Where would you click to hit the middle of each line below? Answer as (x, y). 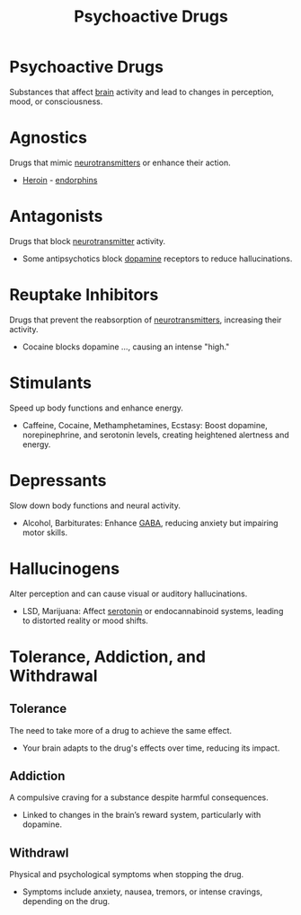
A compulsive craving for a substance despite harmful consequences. (139, 797)
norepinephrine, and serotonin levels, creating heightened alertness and (155, 435)
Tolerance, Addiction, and (108, 656)
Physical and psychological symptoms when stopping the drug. (127, 875)
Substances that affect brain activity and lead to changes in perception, (142, 92)
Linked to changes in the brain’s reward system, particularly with (142, 815)
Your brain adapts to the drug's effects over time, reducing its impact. (151, 748)
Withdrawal (53, 676)
